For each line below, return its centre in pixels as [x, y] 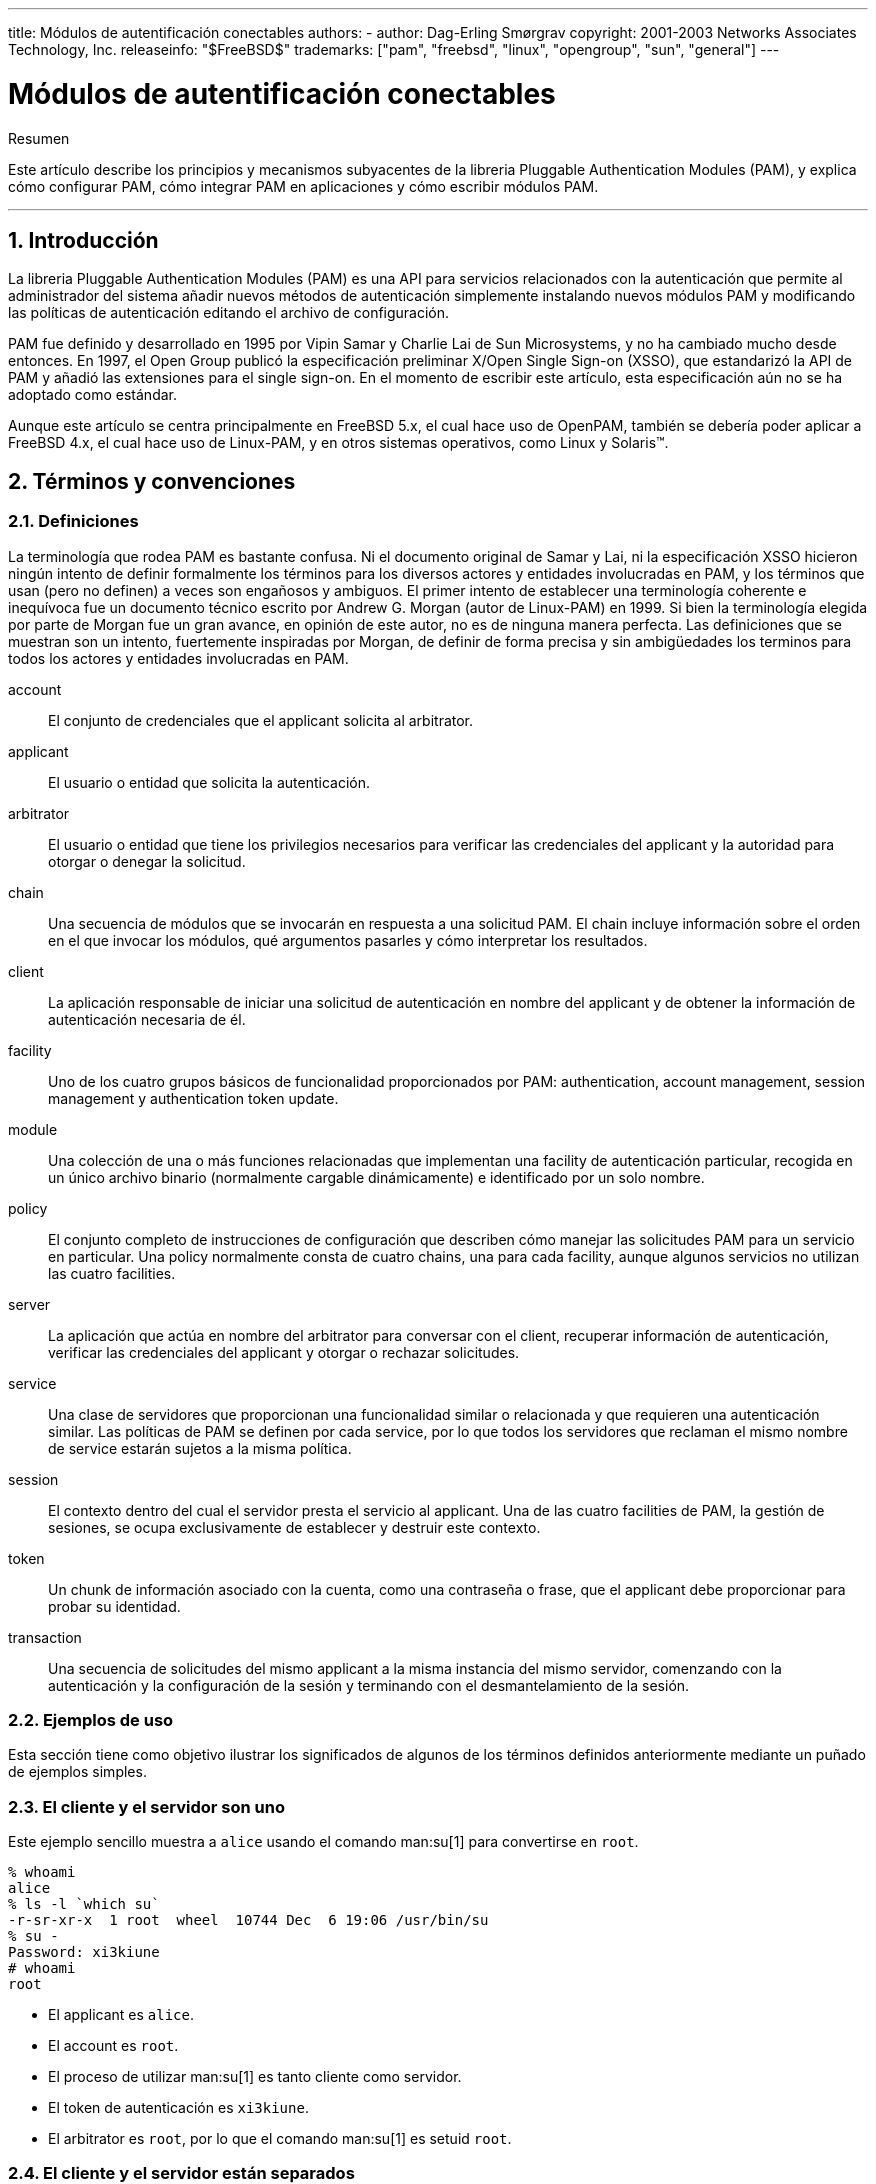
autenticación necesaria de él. [147, 1019]
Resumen [39, 138]
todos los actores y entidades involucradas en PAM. [178, 658]
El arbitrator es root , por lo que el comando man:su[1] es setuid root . [280, 2139]
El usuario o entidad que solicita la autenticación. [209, 782]
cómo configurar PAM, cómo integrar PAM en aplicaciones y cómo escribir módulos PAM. [303, 186]
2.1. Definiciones [73, 521]
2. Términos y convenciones [152, 481]
